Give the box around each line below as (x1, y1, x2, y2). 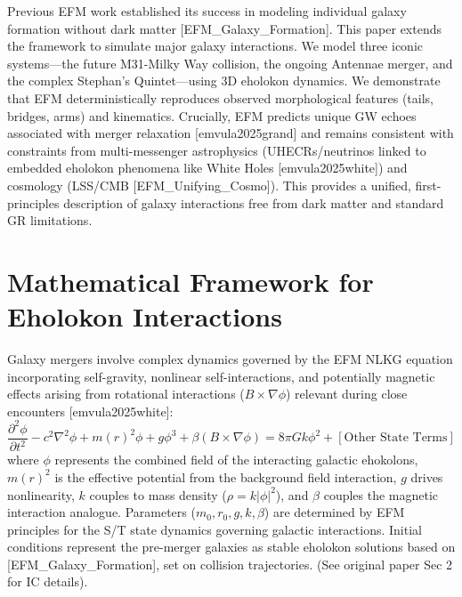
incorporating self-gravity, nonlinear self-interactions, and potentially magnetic (7, 367, 435, 385)
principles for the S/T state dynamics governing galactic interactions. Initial (7, 520, 422, 538)
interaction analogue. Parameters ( (7, 503, 196, 521)
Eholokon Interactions (7, 298, 282, 335)
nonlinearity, (7, 485, 75, 504)
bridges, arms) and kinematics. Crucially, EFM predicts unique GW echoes (7, 106, 417, 125)
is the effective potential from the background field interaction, (54, 467, 397, 486)
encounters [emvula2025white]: (7, 401, 174, 420)
